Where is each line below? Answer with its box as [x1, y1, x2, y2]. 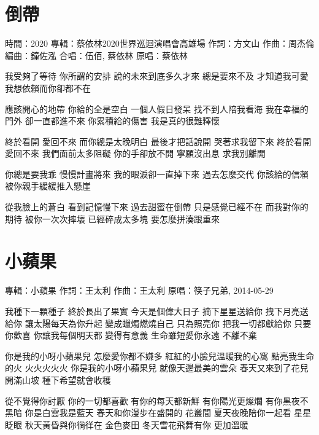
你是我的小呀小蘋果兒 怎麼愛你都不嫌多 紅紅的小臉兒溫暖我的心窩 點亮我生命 [5, 349, 314, 362]
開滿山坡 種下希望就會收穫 [5, 373, 111, 386]
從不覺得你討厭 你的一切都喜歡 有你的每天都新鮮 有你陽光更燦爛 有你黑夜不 [5, 394, 309, 407]
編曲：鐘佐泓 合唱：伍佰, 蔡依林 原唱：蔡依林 [5, 49, 188, 61]
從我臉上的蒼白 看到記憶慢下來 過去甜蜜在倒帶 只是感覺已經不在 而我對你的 [5, 200, 309, 213]
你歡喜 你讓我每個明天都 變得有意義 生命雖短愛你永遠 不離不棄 [5, 329, 257, 342]
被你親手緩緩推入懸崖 [5, 179, 91, 192]
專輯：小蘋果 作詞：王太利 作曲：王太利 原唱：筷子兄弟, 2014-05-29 [5, 284, 274, 297]
